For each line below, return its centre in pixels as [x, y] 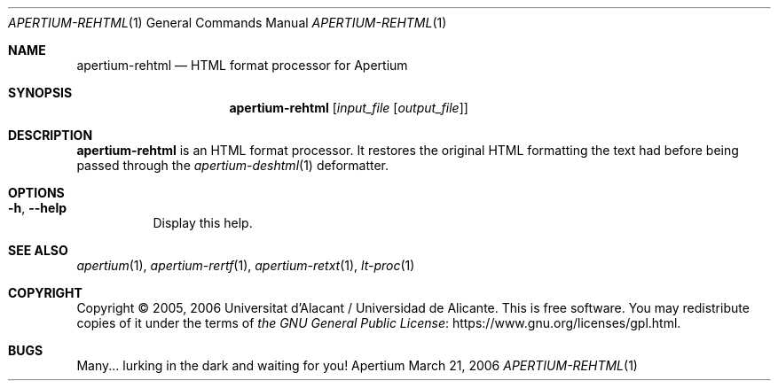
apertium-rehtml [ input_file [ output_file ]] [349, 108]
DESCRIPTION [51, 135]
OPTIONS [36, 193]
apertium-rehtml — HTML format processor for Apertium [242, 65]
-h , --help [38, 208]
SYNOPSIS [40, 93]
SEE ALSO [38, 250]
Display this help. [203, 223]
